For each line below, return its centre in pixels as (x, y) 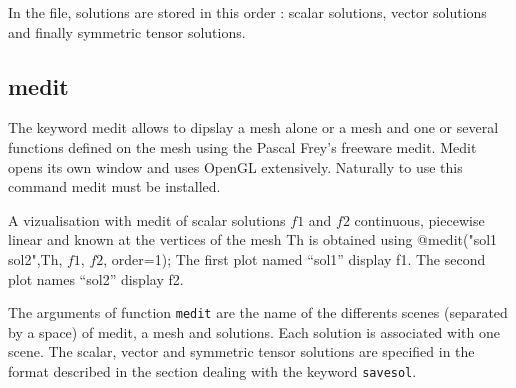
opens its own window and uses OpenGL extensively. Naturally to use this (235, 166)
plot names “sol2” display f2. (96, 278)
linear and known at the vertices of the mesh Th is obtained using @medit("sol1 (253, 239)
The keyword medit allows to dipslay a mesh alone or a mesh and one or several (253, 127)
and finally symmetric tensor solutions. (127, 31)
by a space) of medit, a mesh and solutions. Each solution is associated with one (254, 331)
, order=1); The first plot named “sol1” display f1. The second (294, 258)
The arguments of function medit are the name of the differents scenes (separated (258, 312)
